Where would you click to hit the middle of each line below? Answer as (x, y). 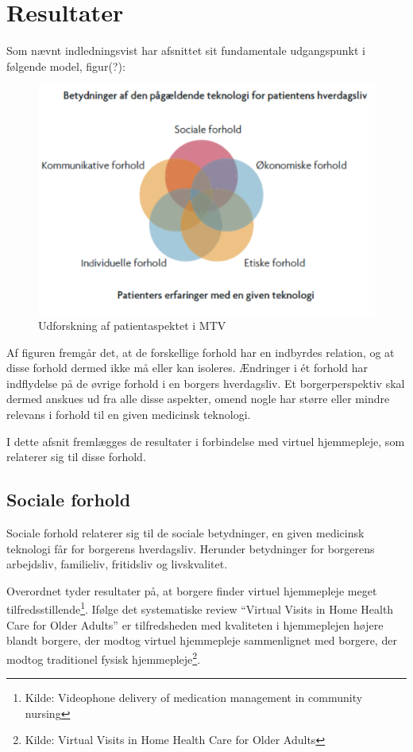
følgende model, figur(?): (66, 66)
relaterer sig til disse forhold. (76, 457)
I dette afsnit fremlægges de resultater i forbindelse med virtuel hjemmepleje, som (206, 441)
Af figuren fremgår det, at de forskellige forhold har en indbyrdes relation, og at (201, 352)
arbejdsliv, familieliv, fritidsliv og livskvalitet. (117, 564)
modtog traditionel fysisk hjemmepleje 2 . (104, 657)
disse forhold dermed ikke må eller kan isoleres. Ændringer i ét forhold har (187, 368)
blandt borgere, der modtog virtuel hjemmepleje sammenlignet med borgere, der (202, 640)
